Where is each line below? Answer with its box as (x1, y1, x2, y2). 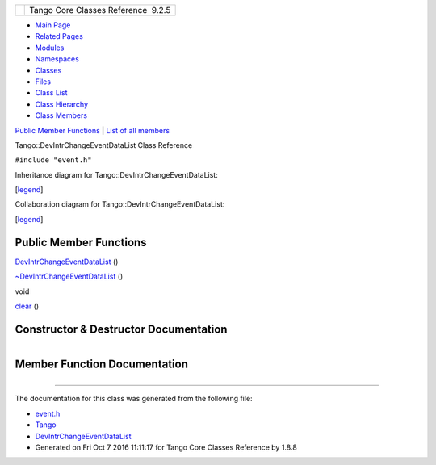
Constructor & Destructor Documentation (15, 322, 228, 336)
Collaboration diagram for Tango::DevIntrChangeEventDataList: (15, 199, 225, 209)
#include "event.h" (15, 156, 92, 165)
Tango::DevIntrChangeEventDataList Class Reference (15, 140, 193, 149)
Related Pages (35, 31, 84, 41)
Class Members (35, 111, 88, 120)
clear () (15, 301, 40, 311)
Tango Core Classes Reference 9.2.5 (29, 5, 171, 15)
